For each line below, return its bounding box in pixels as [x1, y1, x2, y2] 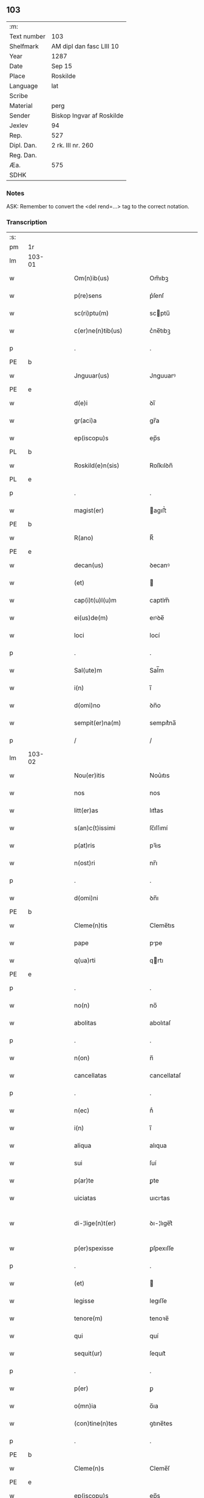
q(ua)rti [73, 956, 96, 965]
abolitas [73, 1019, 97, 1027]
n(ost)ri [73, 859, 95, 867]
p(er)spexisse [73, 1244, 114, 1252]
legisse [73, 1297, 95, 1305]
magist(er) [73, 506, 104, 515]
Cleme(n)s [73, 1464, 104, 1473]
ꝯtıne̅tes [149, 1419, 173, 1428]
